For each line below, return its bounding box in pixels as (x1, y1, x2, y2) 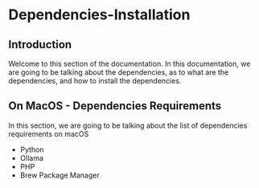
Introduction (8, 38, 72, 51)
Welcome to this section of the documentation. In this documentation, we (8, 59, 251, 68)
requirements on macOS (8, 129, 89, 138)
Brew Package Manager (19, 170, 100, 180)
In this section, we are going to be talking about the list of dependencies (8, 121, 248, 130)
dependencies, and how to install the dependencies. (8, 76, 182, 85)
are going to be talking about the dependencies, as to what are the (8, 67, 229, 77)
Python (19, 145, 44, 154)
